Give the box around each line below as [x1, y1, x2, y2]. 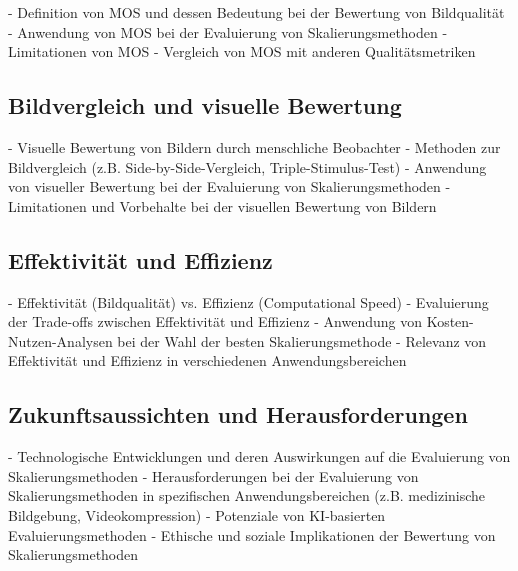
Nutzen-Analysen [8, 330, 113, 351]
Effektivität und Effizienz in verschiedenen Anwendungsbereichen [8, 350, 407, 371]
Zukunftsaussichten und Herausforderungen [8, 399, 468, 430]
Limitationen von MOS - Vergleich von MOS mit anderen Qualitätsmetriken [8, 41, 476, 62]
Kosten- [426, 311, 474, 332]
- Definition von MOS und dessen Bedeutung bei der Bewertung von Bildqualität [8, 2, 505, 22]
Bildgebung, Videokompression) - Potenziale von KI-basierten [8, 504, 386, 525]
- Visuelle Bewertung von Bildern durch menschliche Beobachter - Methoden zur [8, 136, 501, 157]
